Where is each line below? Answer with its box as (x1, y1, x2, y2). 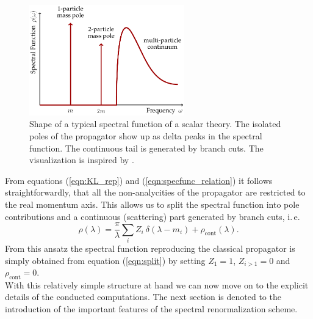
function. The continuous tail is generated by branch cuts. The (29, 141, 264, 154)
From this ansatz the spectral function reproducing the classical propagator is (5, 241, 295, 254)
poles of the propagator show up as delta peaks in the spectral (29, 129, 262, 142)
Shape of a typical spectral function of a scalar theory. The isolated (29, 117, 281, 130)
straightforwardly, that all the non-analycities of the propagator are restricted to (5, 186, 306, 199)
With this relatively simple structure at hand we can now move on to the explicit (5, 278, 309, 291)
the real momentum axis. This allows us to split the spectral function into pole (5, 197, 300, 210)
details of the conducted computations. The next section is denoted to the (5, 290, 281, 303)
